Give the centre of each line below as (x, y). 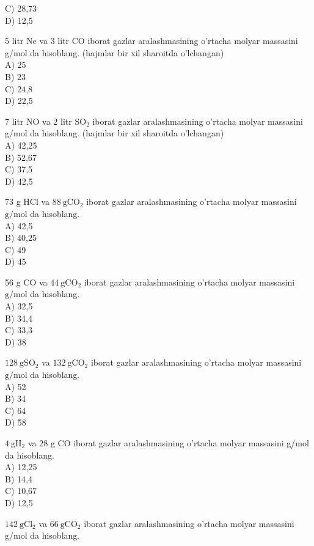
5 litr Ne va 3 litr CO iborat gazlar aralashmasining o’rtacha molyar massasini (152, 41)
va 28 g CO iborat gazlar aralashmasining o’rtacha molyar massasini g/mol (168, 443)
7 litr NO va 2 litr (38, 121)
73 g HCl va (27, 201)
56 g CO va (26, 282)
